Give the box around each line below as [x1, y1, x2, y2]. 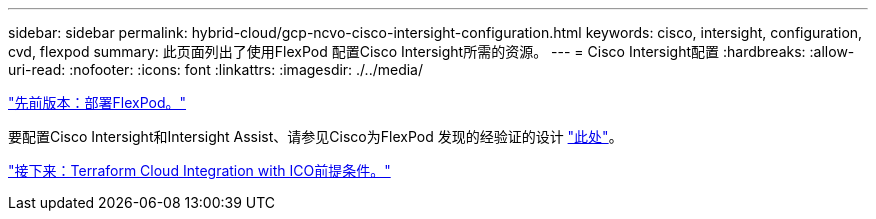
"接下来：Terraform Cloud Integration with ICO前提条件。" [8, 162, 391, 179]
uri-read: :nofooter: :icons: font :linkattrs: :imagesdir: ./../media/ [8, 61, 424, 78]
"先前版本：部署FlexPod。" [8, 94, 187, 111]
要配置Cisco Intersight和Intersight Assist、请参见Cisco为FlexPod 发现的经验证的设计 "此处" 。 [8, 128, 623, 145]
